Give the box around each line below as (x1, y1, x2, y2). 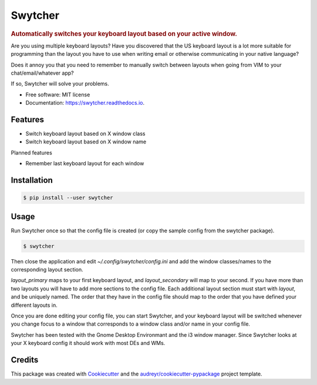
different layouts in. (11, 302, 58, 309)
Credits (11, 355, 39, 365)
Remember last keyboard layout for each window (25, 160, 144, 167)
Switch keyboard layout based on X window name (25, 138, 147, 145)
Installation (11, 175, 53, 185)
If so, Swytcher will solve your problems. (11, 80, 110, 88)
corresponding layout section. (11, 266, 83, 273)
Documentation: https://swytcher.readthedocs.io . (25, 99, 145, 106)
